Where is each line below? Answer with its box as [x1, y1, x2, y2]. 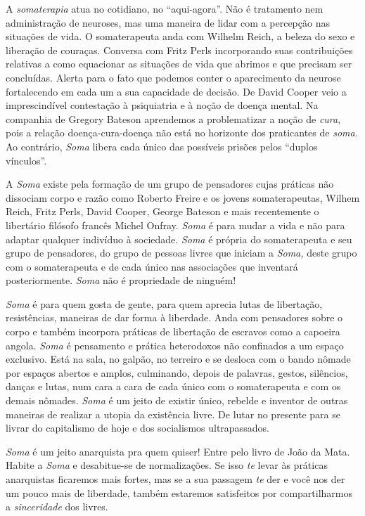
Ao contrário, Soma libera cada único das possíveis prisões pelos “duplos [6, 138, 318, 153]
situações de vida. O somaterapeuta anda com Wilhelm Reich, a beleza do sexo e [6, 29, 355, 44]
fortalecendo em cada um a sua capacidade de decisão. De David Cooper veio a [6, 84, 347, 98]
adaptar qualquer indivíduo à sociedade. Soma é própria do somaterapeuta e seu [6, 231, 352, 246]
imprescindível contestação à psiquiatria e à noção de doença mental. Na [6, 98, 319, 112]
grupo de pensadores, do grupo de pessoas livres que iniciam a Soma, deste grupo [6, 245, 357, 260]
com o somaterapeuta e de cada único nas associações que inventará [6, 259, 298, 273]
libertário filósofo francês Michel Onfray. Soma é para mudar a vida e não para [6, 217, 345, 232]
